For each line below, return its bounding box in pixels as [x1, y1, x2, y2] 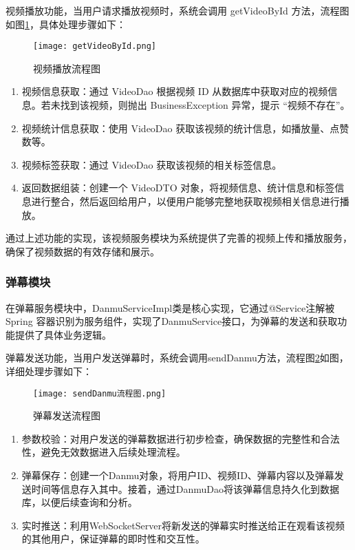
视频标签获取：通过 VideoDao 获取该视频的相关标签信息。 [21, 157, 282, 171]
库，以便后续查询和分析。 [21, 495, 138, 509]
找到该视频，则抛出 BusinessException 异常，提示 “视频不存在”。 [60, 98, 350, 112]
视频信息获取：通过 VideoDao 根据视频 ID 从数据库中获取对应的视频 [21, 84, 328, 98]
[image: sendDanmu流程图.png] [33, 388, 166, 399]
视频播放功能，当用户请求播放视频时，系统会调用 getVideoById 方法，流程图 [6, 3, 349, 17]
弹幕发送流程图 [33, 408, 100, 423]
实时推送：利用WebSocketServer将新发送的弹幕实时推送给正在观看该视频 [21, 518, 345, 532]
